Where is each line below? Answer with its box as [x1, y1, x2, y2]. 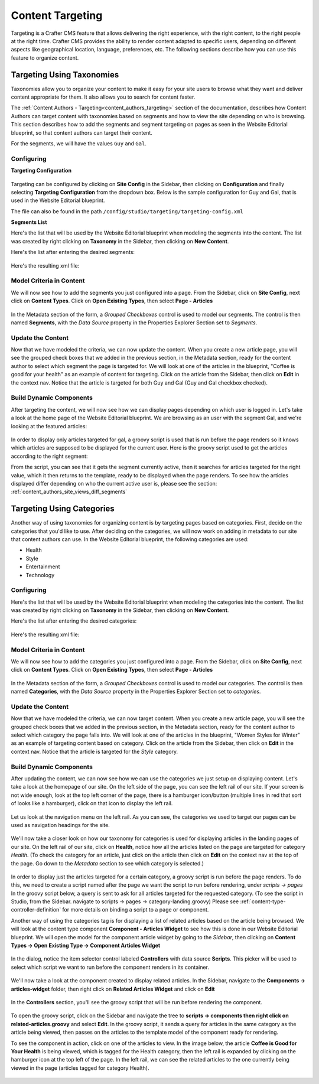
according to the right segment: [11, 453, 88, 460]
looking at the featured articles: [11, 422, 87, 429]
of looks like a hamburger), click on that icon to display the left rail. [11, 800, 173, 807]
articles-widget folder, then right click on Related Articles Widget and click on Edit [11, 985, 215, 992]
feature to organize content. [11, 54, 79, 61]
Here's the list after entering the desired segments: [11, 249, 135, 256]
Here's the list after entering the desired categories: [11, 617, 137, 624]
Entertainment [25, 563, 60, 570]
